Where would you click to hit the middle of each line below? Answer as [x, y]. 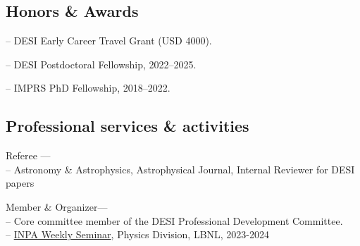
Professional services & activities [128, 126]
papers [20, 183]
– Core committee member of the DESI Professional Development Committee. [174, 220]
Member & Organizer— [57, 206]
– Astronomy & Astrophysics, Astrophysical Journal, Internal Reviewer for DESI [180, 169]
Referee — [28, 155]
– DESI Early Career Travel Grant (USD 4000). [109, 41]
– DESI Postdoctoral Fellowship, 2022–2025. [101, 64]
